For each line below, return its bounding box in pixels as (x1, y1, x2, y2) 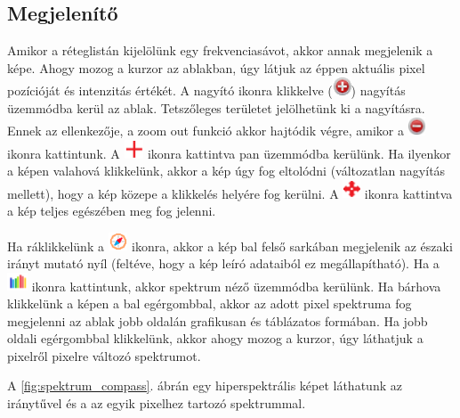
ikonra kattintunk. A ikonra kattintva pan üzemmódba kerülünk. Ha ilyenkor (7, 143, 451, 162)
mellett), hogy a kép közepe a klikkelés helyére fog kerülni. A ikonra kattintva (7, 184, 453, 202)
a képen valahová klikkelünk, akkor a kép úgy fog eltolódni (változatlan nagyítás (7, 161, 446, 180)
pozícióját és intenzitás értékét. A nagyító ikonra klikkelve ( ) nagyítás (7, 81, 406, 100)
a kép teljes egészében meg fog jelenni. (7, 201, 216, 220)
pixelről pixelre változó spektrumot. (7, 346, 201, 365)
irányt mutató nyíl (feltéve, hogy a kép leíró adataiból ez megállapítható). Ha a (7, 254, 440, 273)
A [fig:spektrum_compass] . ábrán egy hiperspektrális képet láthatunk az (7, 376, 402, 395)
